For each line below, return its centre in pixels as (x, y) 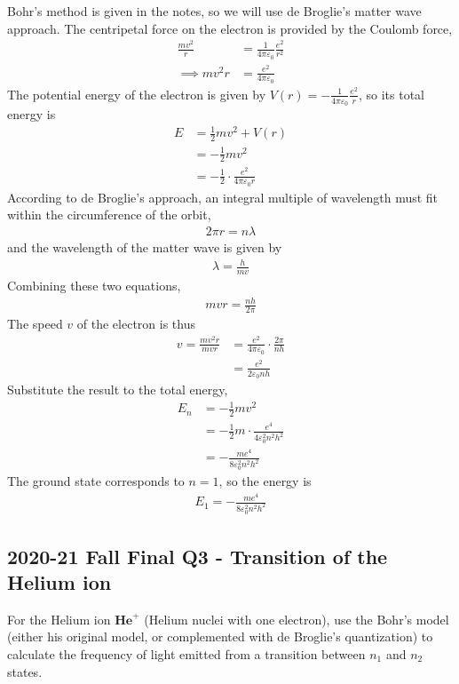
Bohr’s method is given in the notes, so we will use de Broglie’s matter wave (214, 11)
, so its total (392, 94)
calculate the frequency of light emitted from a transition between (186, 654)
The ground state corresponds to (96, 481)
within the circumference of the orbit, (109, 215)
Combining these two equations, (94, 285)
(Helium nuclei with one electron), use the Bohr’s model (297, 619)
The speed (35, 323)
